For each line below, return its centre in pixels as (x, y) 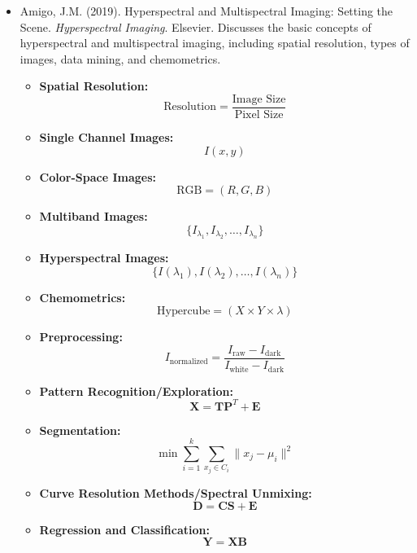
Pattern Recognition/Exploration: (136, 391)
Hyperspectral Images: (104, 258)
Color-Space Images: (98, 176)
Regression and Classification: (124, 529)
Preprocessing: (81, 337)
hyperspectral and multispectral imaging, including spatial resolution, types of (215, 43)
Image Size (259, 99)
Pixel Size (259, 115)
